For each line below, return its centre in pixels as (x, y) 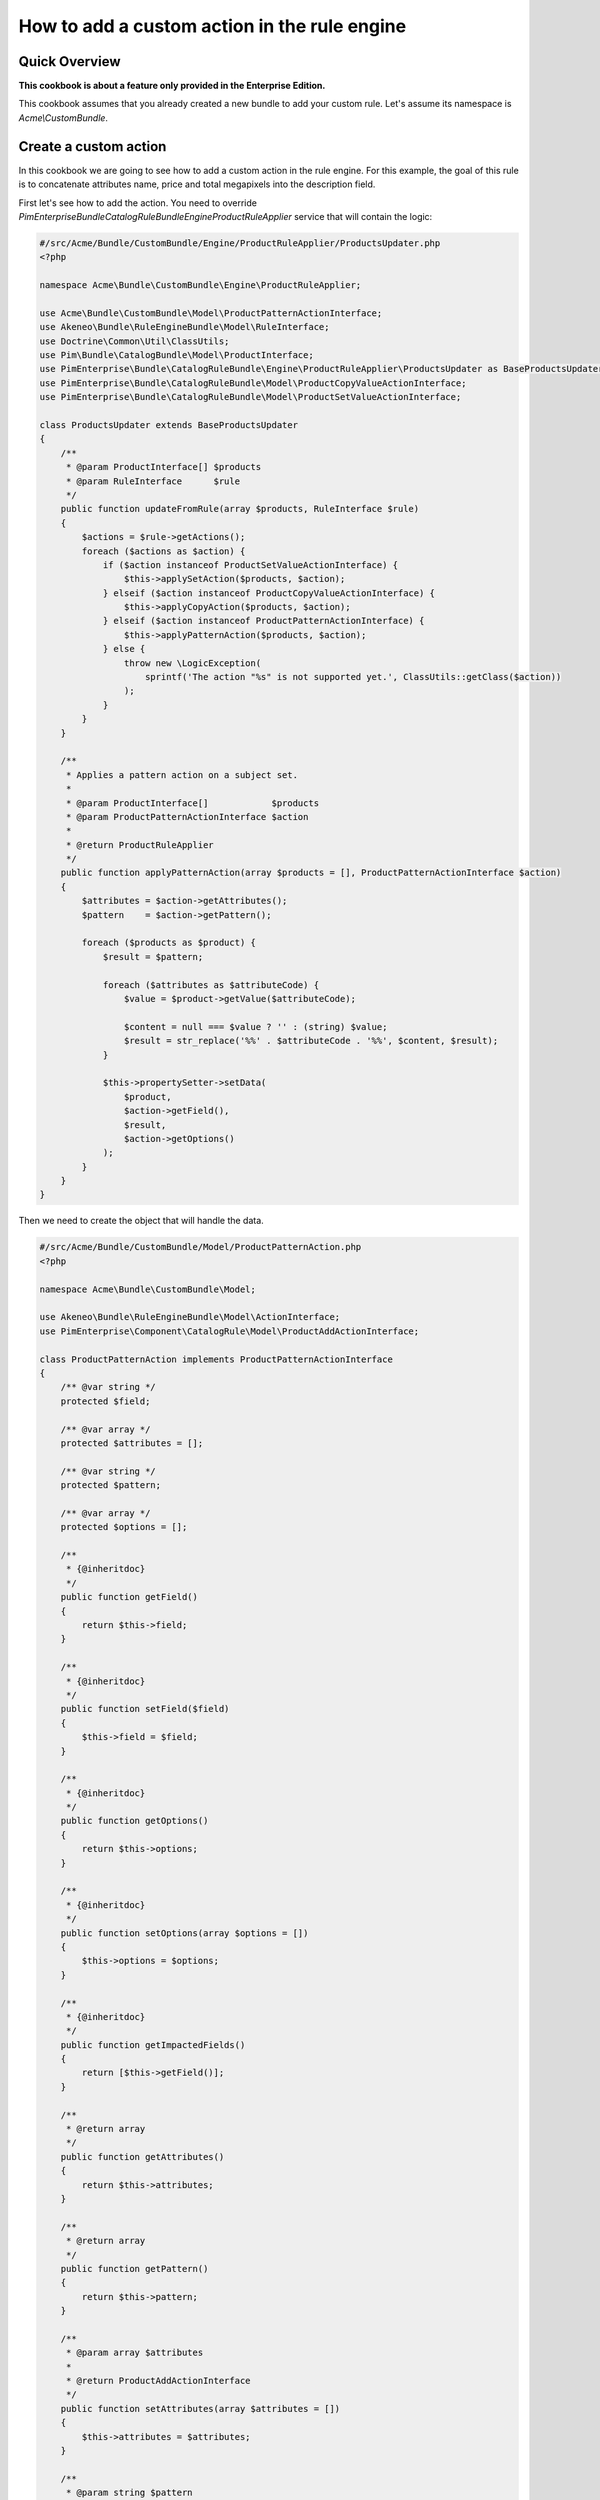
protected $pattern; (111, 1485)
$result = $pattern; (153, 956)
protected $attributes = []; (132, 1443)
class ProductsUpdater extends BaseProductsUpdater (169, 424)
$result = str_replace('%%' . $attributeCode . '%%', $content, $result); (311, 1041)
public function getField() (129, 1597)
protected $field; (105, 1401)
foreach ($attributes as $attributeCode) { (211, 984)
